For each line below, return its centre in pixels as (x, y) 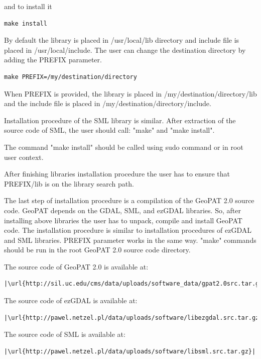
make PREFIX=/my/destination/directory (71, 77)
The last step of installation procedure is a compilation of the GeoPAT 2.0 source (129, 200)
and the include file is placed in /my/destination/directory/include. (108, 103)
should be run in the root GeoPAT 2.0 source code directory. (97, 250)
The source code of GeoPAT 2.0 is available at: (76, 266)
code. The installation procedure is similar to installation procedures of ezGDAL (128, 230)
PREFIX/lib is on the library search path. (69, 183)
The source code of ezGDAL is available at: (71, 300)
